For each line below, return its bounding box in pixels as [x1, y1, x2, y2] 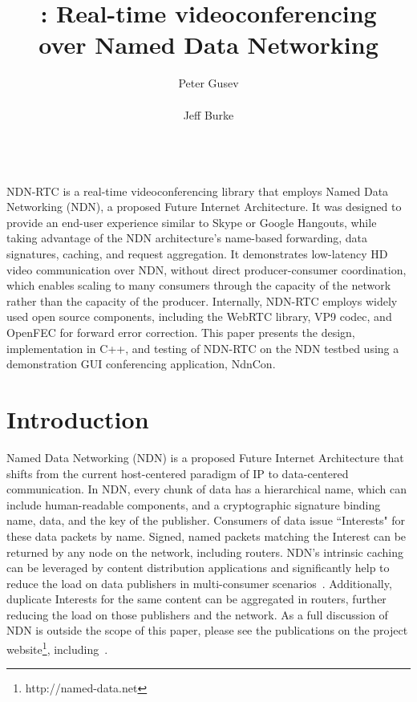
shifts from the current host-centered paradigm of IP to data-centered [6, 465, 349, 481]
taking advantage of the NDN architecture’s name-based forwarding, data [6, 229, 368, 246]
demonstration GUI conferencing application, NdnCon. [6, 355, 276, 372]
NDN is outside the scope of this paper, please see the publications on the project [6, 622, 408, 639]
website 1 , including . [6, 639, 108, 657]
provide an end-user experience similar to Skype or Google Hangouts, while [6, 213, 377, 230]
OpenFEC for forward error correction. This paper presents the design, [6, 324, 355, 341]
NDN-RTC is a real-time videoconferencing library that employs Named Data [6, 182, 389, 199]
